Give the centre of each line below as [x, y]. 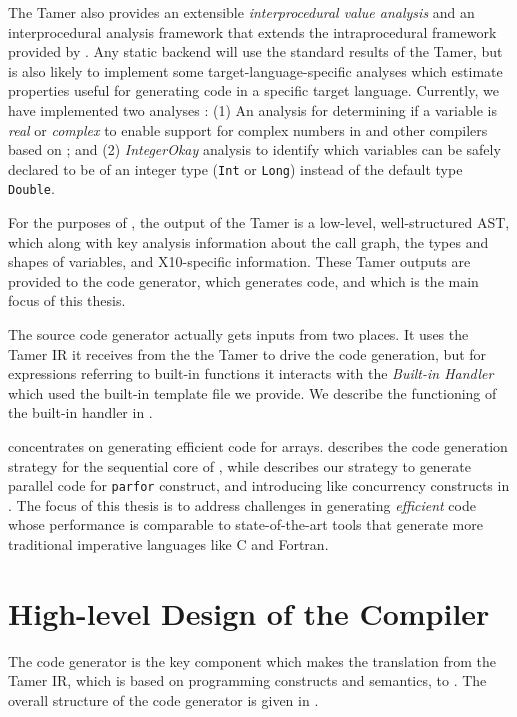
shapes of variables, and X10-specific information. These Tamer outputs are [239, 261]
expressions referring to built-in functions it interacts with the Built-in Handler [251, 373]
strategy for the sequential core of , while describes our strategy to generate [240, 465]
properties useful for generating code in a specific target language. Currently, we [253, 90]
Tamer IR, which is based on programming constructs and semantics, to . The [247, 680]
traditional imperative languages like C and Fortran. [168, 544]
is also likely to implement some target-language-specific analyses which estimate [255, 70]
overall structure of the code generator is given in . [163, 699]
